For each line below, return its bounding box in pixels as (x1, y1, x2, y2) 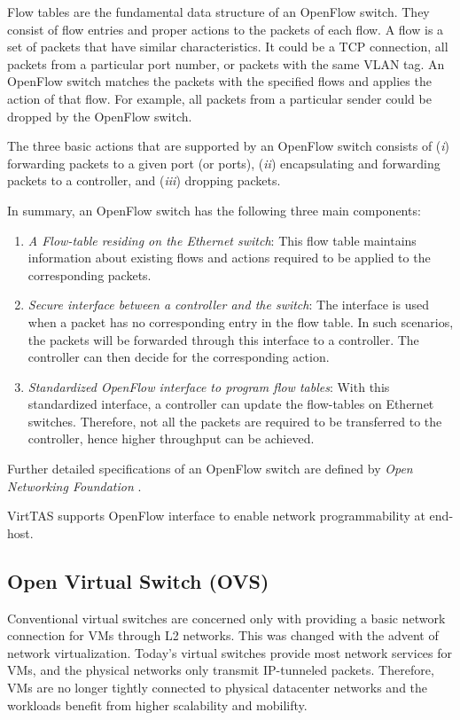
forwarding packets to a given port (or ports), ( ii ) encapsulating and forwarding (7, 153, 441, 172)
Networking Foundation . (7, 476, 142, 495)
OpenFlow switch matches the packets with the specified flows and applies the (7, 72, 432, 90)
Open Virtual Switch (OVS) (7, 567, 269, 594)
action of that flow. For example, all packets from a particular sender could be (7, 89, 432, 107)
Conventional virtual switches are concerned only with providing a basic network (7, 608, 446, 627)
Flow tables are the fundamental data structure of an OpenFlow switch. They (7, 3, 430, 20)
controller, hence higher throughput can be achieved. (27, 429, 315, 448)
